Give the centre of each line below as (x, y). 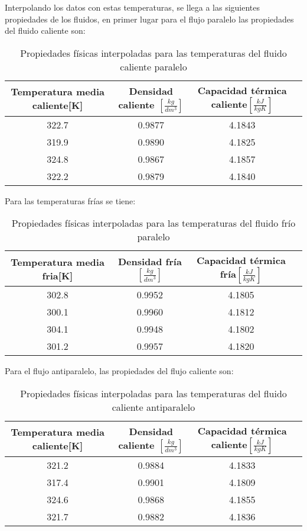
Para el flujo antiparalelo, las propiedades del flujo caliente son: (119, 371)
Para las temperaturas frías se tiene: (70, 200)
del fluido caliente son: (45, 30)
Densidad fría (150, 262)
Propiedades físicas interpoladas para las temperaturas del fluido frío (153, 223)
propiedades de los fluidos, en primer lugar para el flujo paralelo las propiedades (149, 19)
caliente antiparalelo (153, 407)
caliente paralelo (153, 66)
